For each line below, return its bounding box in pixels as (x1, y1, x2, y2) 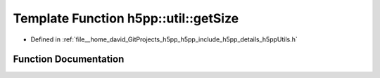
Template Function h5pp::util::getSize (13, 11, 239, 26)
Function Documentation (13, 53, 125, 65)
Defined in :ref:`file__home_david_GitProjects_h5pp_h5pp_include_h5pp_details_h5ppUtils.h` (30, 35, 298, 44)
